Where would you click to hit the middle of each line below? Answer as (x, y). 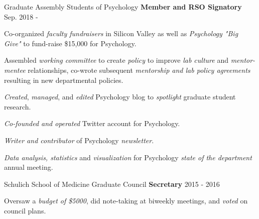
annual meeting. (29, 167)
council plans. (25, 210)
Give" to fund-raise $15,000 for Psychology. (70, 43)
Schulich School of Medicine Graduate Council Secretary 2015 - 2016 (112, 184)
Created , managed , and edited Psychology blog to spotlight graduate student (120, 97)
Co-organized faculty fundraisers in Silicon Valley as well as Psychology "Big (121, 33)
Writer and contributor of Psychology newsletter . (79, 140)
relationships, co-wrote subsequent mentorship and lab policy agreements (139, 70)
